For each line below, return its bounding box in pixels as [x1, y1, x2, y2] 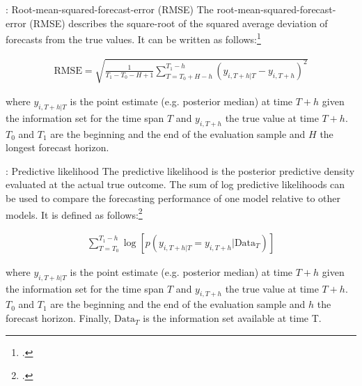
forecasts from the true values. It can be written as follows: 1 [6, 30, 261, 46]
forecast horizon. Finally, [6, 311, 111, 325]
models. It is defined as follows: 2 [6, 205, 143, 222]
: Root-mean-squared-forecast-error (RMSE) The [6, 2, 214, 16]
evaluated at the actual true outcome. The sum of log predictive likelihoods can [6, 177, 345, 192]
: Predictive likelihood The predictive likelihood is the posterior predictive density [6, 163, 355, 178]
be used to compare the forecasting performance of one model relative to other [6, 190, 341, 205]
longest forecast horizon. [6, 140, 109, 155]
